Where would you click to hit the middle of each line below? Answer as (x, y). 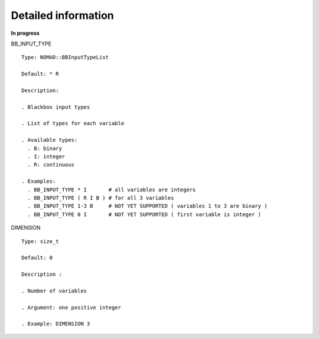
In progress (25, 33)
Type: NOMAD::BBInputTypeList (65, 57)
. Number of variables (54, 291)
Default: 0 (37, 258)
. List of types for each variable (73, 123)
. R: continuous (51, 165)
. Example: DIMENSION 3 (56, 324)
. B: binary (45, 148)
